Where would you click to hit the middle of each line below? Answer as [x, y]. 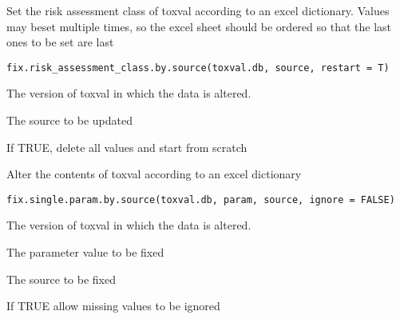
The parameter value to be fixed [85, 252]
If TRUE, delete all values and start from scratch [127, 147]
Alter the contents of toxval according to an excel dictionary [154, 174]
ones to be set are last [60, 42]
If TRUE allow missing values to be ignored [113, 306]
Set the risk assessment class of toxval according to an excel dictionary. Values [198, 10]
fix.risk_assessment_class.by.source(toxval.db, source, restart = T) [198, 68]
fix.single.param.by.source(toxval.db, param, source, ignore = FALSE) [201, 199]
